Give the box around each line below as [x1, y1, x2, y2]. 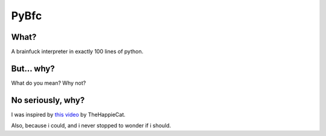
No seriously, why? [11, 95, 85, 105]
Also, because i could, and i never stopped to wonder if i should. [11, 122, 171, 129]
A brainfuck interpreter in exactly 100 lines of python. [11, 48, 144, 55]
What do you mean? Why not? [11, 79, 86, 87]
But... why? [11, 63, 55, 73]
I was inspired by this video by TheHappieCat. [11, 111, 126, 118]
